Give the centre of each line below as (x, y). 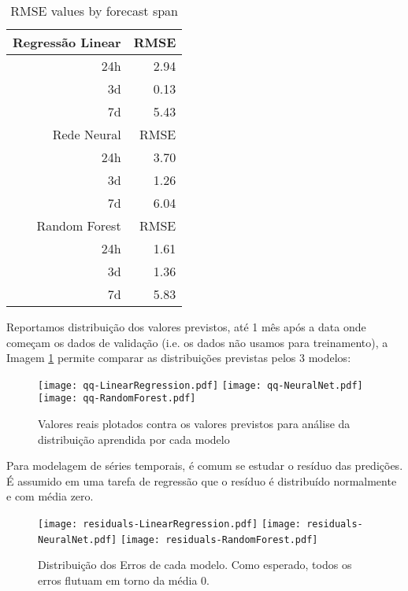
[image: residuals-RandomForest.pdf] (219, 539)
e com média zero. (50, 496)
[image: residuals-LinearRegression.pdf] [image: (169, 525)
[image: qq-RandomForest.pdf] (117, 399)
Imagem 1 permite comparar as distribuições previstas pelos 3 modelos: (179, 358)
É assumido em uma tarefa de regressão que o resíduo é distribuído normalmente (202, 480)
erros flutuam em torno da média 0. (124, 580)
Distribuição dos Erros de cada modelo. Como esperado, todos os (195, 565)
